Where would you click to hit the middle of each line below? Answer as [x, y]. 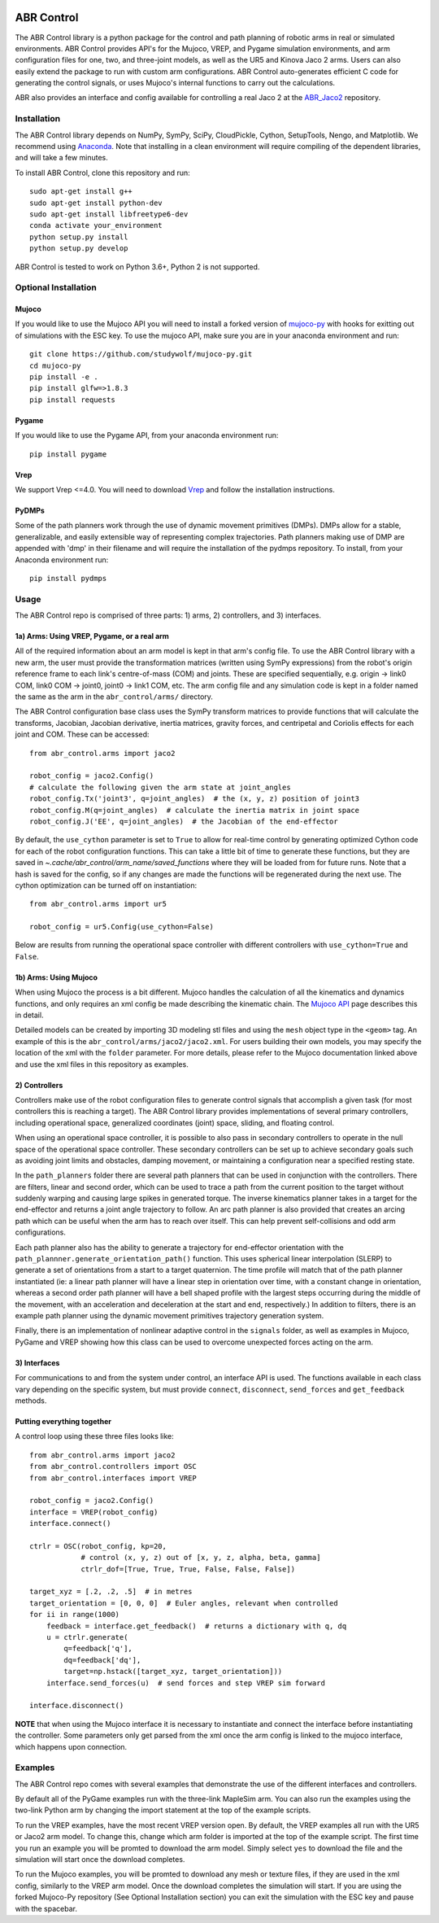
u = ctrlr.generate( [87, 1637]
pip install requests [72, 400]
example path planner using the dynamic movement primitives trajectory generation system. [170, 1316]
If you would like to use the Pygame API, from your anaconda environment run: [147, 435]
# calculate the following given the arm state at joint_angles [161, 787]
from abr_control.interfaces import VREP [113, 1478]
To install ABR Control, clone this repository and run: [102, 173]
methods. [31, 1401]
